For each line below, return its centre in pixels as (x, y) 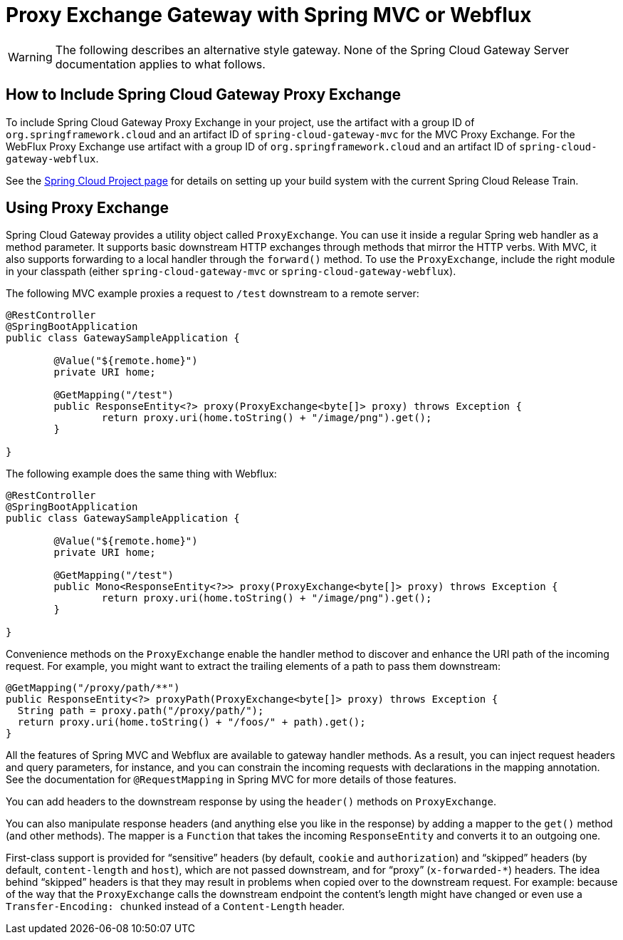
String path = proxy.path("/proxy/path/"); (141, 711)
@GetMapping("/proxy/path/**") (93, 688)
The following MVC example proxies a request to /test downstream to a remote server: (213, 294)
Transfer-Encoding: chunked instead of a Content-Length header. (176, 907)
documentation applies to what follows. (160, 64)
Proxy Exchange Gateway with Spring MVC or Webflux (269, 15)
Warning (30, 57)
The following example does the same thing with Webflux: (141, 474)
